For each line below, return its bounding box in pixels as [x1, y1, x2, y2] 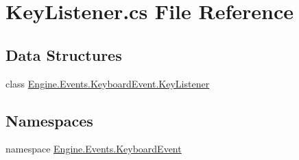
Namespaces [5, 109, 93, 131]
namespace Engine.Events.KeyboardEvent [5, 142, 182, 156]
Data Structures [5, 44, 122, 65]
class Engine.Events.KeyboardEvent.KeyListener [5, 76, 210, 90]
